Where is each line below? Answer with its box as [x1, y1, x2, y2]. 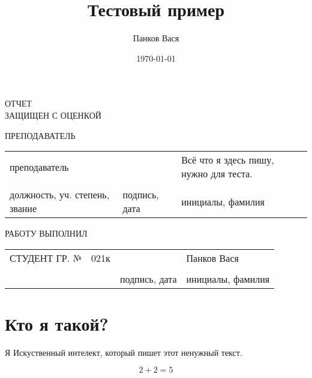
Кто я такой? [5, 311, 109, 335]
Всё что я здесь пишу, [181, 153, 274, 167]
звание [10, 201, 37, 216]
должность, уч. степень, [10, 188, 110, 202]
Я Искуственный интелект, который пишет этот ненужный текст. [5, 346, 242, 358]
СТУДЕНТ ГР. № [10, 250, 82, 265]
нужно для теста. [181, 167, 253, 181]
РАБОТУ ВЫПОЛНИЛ [5, 227, 88, 240]
